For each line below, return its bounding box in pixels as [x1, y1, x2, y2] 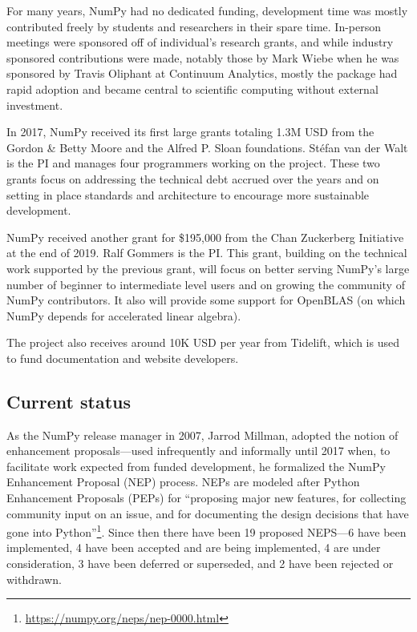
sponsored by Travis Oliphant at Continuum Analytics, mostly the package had [6, 65, 398, 82]
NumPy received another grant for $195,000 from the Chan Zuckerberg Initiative [6, 228, 404, 245]
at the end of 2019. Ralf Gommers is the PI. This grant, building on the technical [6, 244, 407, 261]
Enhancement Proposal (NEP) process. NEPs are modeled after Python [6, 473, 360, 490]
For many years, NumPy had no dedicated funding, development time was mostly [6, 2, 408, 18]
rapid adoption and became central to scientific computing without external [6, 80, 379, 97]
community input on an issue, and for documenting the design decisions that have [6, 505, 409, 521]
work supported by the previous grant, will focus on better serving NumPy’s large [6, 260, 410, 276]
